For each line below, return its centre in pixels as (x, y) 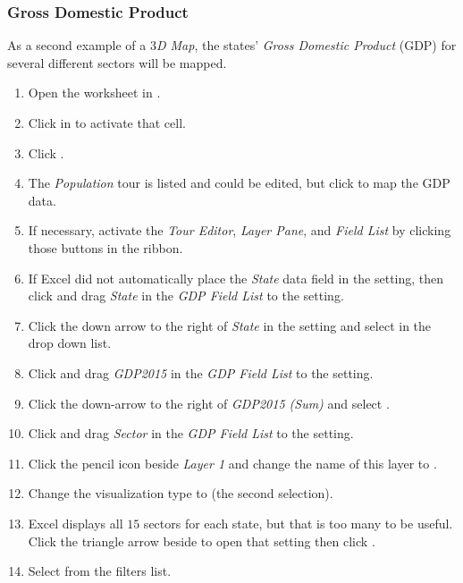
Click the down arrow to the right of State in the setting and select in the (230, 325)
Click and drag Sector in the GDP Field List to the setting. (191, 433)
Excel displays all (76, 523)
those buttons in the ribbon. (105, 247)
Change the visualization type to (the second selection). (181, 493)
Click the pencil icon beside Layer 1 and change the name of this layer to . (232, 463)
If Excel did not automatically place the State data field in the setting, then (236, 278)
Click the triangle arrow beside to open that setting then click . (202, 541)
